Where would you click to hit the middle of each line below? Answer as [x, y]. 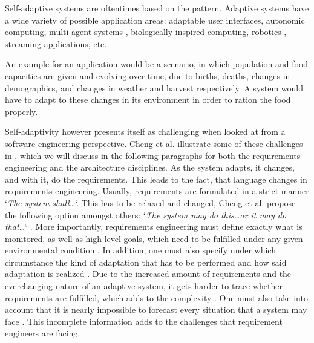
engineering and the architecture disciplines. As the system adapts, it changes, [150, 167]
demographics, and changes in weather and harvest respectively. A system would [154, 87]
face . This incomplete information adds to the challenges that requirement [144, 321]
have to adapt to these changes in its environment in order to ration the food [148, 100]
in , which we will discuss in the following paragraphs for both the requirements [153, 155]
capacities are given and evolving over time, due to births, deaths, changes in [148, 75]
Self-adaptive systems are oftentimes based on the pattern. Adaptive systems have [157, 8]
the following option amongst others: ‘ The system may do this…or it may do [146, 214]
